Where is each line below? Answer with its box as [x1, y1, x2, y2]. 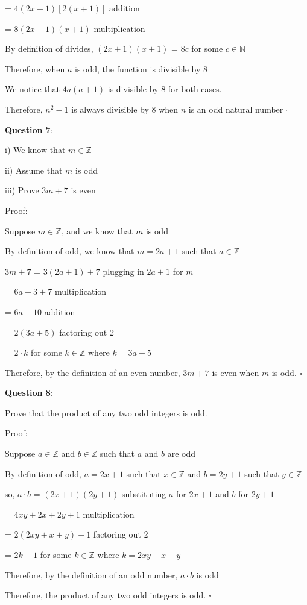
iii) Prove [5, 184, 39, 196]
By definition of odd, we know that [5, 245, 135, 257]
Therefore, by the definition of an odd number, [5, 568, 178, 581]
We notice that [5, 83, 60, 95]
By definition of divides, [5, 42, 93, 55]
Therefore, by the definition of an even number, [5, 366, 180, 378]
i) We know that [5, 143, 66, 156]
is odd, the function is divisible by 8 [74, 62, 207, 75]
